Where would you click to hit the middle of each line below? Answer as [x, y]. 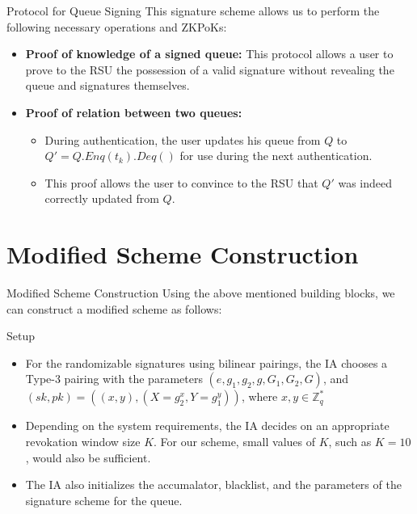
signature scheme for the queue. [104, 500]
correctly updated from [102, 198]
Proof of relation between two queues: [134, 112]
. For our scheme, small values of [234, 442]
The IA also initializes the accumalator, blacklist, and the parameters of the [213, 485]
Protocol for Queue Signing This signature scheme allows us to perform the [193, 11]
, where [259, 396]
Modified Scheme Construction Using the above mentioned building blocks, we [201, 293]
